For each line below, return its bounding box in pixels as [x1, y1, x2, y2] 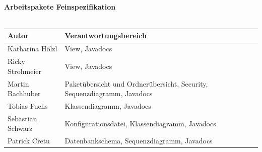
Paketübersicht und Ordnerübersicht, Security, [64, 78, 208, 89]
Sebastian [8, 113, 37, 123]
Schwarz [8, 123, 33, 133]
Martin [8, 78, 29, 89]
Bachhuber [8, 88, 41, 99]
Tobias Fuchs [8, 101, 48, 111]
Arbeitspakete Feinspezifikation [4, 1, 116, 12]
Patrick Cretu [8, 135, 50, 146]
